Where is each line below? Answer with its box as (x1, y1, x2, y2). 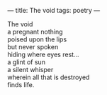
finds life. (7, 81, 35, 89)
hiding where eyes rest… (7, 50, 79, 59)
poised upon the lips (7, 35, 67, 44)
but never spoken (7, 43, 59, 51)
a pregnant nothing (7, 28, 63, 36)
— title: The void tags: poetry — (7, 6, 101, 14)
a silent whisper (7, 66, 54, 74)
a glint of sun (7, 58, 46, 66)
